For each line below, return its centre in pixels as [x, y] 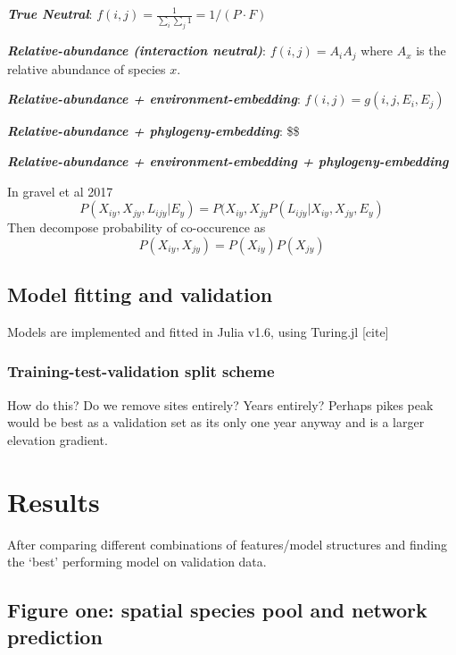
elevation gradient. [58, 439]
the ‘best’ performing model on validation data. [137, 562]
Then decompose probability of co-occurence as [137, 227]
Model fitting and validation [140, 294]
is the [431, 50]
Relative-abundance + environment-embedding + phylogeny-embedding [228, 160]
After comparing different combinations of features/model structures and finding [227, 544]
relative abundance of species [87, 68]
